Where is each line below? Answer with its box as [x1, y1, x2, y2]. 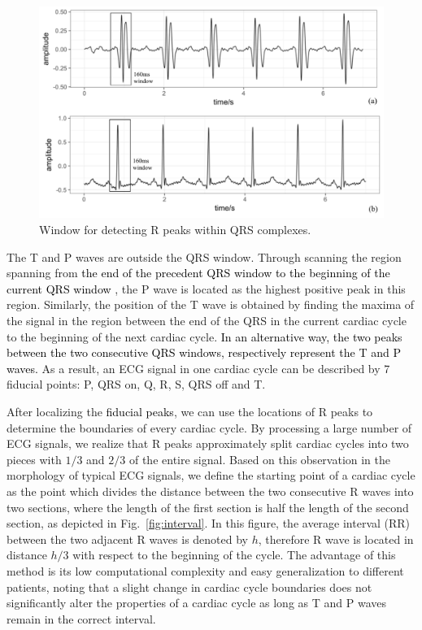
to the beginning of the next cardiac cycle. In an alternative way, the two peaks [7, 328, 402, 345]
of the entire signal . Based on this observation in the [128, 450, 391, 467]
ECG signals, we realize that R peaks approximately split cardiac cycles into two [7, 435, 409, 452]
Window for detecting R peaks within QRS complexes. [39, 221, 311, 238]
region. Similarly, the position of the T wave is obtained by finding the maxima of [7, 296, 415, 313]
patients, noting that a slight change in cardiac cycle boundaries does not [7, 578, 372, 595]
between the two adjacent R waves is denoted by [7, 530, 249, 547]
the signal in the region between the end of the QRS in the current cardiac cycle [7, 312, 407, 328]
